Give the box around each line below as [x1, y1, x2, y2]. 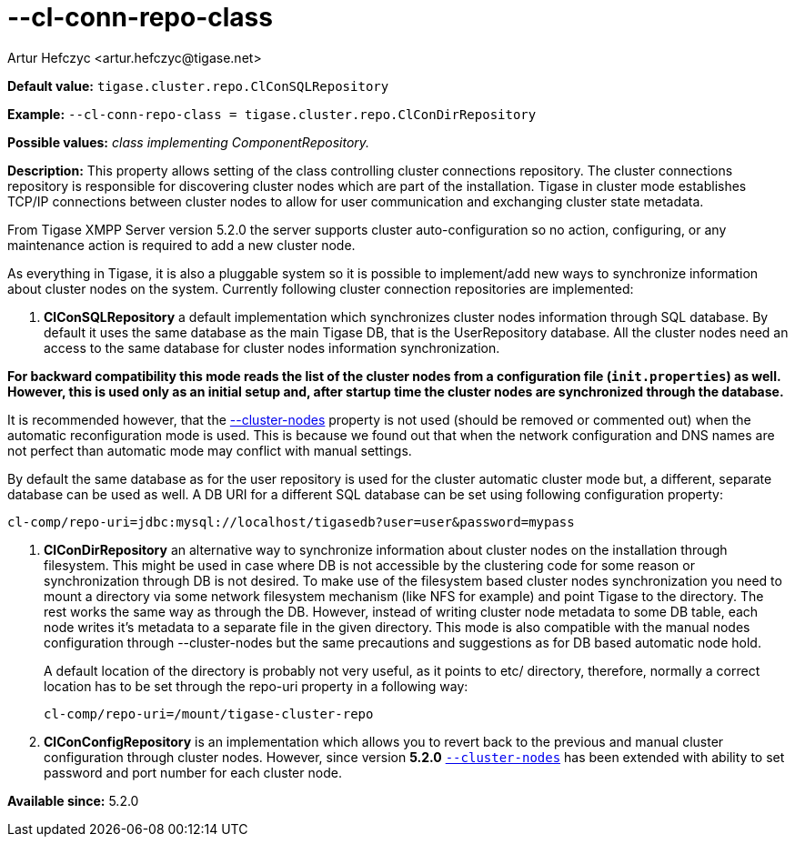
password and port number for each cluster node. [44, 764, 342, 780]
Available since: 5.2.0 [7, 792, 139, 809]
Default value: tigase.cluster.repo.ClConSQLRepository [7, 77, 389, 94]
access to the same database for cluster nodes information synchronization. [44, 339, 500, 356]
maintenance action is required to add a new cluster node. [7, 236, 356, 253]
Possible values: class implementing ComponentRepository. [7, 134, 370, 150]
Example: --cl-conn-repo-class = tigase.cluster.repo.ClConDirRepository [7, 105, 537, 122]
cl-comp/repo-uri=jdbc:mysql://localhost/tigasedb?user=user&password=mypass [7, 514, 575, 529]
